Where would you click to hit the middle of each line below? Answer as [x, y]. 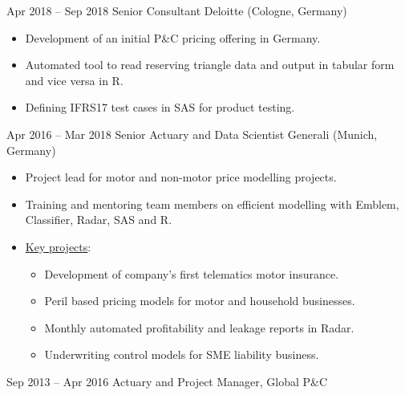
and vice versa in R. [74, 80]
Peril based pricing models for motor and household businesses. [200, 301]
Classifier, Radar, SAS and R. [99, 220]
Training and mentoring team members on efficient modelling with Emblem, [212, 204]
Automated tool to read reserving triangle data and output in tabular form [210, 65]
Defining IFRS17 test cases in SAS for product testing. [160, 107]
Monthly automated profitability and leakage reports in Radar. [199, 327]
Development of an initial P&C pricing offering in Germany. [173, 37]
